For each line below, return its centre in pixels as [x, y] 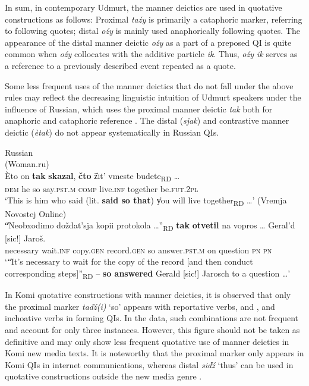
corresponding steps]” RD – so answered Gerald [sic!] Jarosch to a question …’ [148, 274]
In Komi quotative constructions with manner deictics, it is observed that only [148, 295]
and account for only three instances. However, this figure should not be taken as [152, 329]
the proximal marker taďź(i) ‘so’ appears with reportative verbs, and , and [140, 306]
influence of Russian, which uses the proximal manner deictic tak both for [139, 109]
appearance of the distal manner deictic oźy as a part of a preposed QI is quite [148, 42]
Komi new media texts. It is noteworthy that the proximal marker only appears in [154, 353]
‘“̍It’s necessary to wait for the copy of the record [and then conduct [129, 261]
